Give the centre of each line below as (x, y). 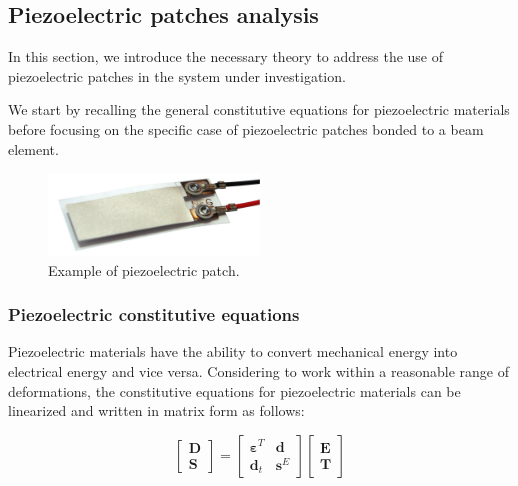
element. (33, 148)
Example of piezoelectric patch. (144, 269)
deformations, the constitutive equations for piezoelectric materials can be (234, 390)
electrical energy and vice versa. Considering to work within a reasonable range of (258, 370)
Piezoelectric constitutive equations (154, 314)
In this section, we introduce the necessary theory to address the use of (226, 56)
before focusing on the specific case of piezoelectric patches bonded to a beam (246, 128)
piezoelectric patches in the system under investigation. (177, 75)
